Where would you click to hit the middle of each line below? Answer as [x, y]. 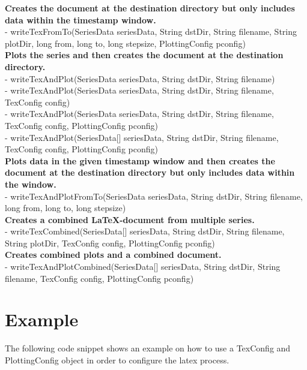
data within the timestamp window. [81, 19]
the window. [31, 184]
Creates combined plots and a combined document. [113, 255]
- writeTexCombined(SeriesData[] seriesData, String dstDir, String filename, [145, 231]
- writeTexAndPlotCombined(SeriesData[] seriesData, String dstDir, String [143, 267]
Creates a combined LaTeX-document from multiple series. [130, 219]
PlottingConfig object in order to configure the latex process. [117, 360]
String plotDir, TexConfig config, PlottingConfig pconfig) [110, 243]
